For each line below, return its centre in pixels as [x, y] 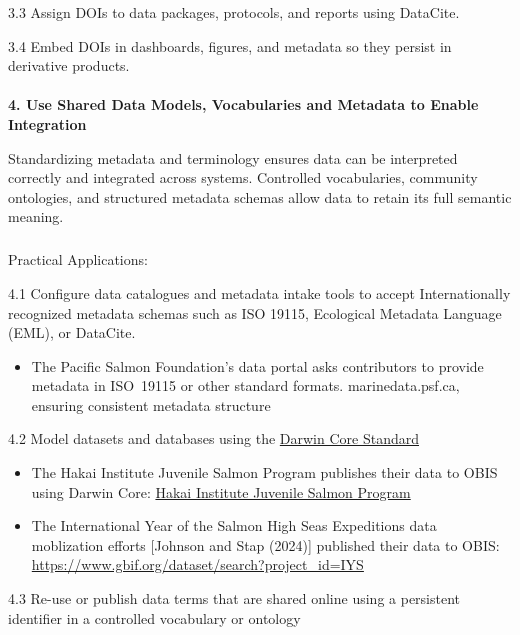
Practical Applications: [78, 259]
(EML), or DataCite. [72, 332]
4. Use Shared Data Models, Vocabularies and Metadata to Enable [243, 104]
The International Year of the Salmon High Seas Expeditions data [234, 525]
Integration [47, 123]
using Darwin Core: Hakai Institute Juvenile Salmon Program [221, 491]
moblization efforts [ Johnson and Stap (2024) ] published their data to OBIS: [265, 544]
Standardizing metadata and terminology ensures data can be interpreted [233, 157]
